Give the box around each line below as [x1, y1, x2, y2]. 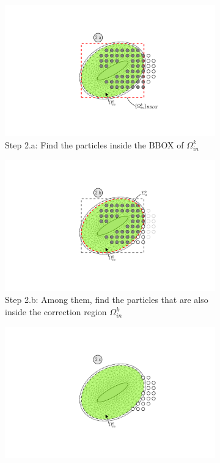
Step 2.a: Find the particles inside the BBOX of [5, 138, 184, 151]
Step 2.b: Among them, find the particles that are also [5, 293, 208, 306]
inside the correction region [5, 305, 107, 318]
